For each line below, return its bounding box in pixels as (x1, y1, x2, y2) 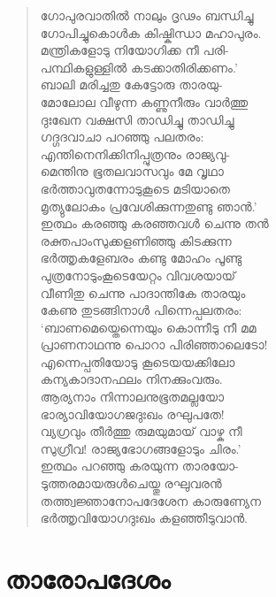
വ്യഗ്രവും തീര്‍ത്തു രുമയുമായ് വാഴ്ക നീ (40, 422, 242, 440)
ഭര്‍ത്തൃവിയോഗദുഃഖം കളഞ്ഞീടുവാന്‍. (40, 509, 248, 527)
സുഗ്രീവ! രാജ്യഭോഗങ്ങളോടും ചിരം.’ (40, 439, 241, 457)
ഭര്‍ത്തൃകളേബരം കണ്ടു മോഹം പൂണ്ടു (40, 249, 242, 267)
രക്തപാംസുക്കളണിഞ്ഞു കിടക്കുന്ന (40, 231, 232, 249)
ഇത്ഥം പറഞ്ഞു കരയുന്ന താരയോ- (40, 456, 239, 475)
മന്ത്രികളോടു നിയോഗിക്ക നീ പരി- (40, 41, 229, 59)
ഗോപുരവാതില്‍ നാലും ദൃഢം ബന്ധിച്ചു (40, 6, 254, 24)
